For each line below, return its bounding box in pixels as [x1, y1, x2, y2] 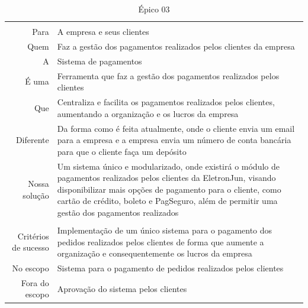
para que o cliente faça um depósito [57, 145, 187, 157]
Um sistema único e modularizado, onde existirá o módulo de [57, 160, 280, 172]
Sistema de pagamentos [57, 54, 142, 67]
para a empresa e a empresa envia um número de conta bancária [57, 134, 291, 146]
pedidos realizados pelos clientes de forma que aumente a [57, 235, 264, 248]
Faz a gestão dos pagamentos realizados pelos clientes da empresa [57, 40, 295, 52]
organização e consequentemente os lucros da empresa [57, 247, 252, 260]
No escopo [12, 262, 49, 274]
